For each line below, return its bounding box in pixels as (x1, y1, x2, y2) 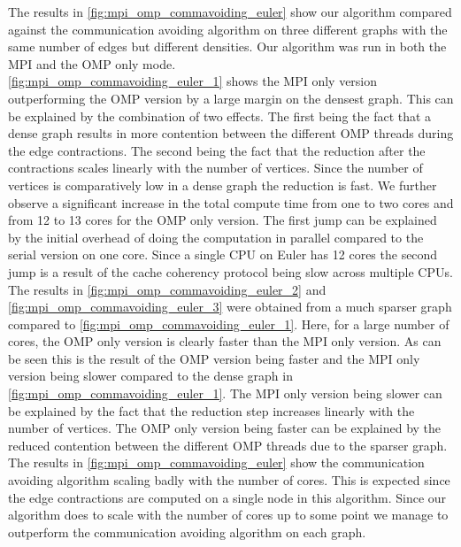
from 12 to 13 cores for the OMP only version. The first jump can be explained (8, 211, 437, 229)
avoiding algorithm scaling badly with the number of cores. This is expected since (8, 471, 450, 489)
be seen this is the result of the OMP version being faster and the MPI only (8, 349, 420, 367)
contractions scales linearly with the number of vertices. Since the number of (8, 158, 423, 177)
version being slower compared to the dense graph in (8, 366, 293, 385)
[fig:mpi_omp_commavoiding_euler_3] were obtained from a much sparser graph (8, 297, 452, 316)
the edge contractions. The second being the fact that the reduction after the (8, 141, 426, 159)
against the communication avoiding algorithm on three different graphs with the (8, 19, 448, 38)
